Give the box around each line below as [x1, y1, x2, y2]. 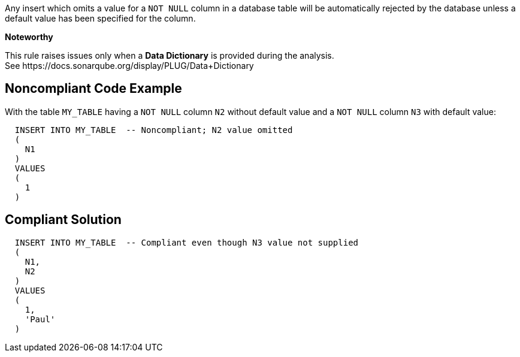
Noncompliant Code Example [5, 81, 182, 96]
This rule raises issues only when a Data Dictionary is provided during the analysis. [5, 50, 334, 60]
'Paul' [25, 314, 56, 324]
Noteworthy [5, 32, 53, 42]
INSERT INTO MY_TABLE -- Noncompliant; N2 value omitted [14, 125, 293, 135]
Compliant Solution [5, 212, 122, 228]
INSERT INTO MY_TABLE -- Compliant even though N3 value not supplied [14, 237, 359, 247]
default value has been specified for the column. [5, 13, 196, 23]
